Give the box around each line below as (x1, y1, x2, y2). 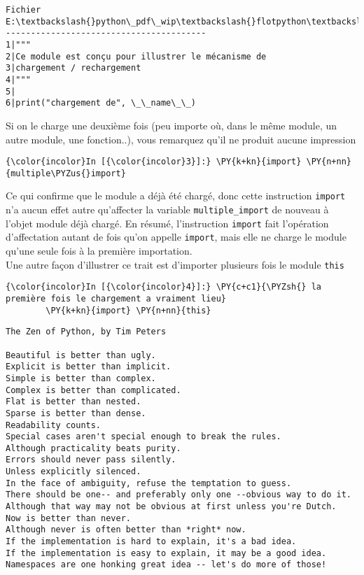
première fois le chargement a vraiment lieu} (6, 293, 226, 304)
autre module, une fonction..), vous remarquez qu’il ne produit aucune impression (6, 132, 356, 146)
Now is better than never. (6, 513, 131, 523)
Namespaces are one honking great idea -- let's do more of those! (6, 560, 327, 570)
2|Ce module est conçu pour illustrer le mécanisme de (6, 51, 267, 62)
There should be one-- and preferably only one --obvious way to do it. (6, 490, 351, 500)
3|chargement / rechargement (6, 63, 141, 73)
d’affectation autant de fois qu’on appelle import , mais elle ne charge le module (6, 229, 346, 244)
